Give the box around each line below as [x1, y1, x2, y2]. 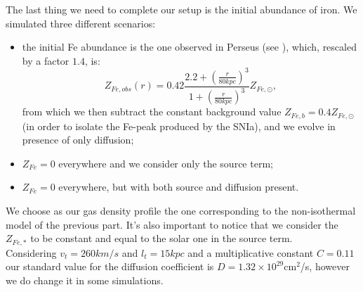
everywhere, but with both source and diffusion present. [58, 179, 299, 194]
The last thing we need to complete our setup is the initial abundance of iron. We [6, 2, 357, 16]
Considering [6, 245, 57, 260]
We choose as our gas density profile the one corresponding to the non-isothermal [6, 203, 356, 218]
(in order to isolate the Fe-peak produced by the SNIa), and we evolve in [22, 118, 336, 133]
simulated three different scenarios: [6, 15, 156, 30]
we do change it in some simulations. [6, 272, 164, 287]
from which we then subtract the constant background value [22, 104, 282, 119]
